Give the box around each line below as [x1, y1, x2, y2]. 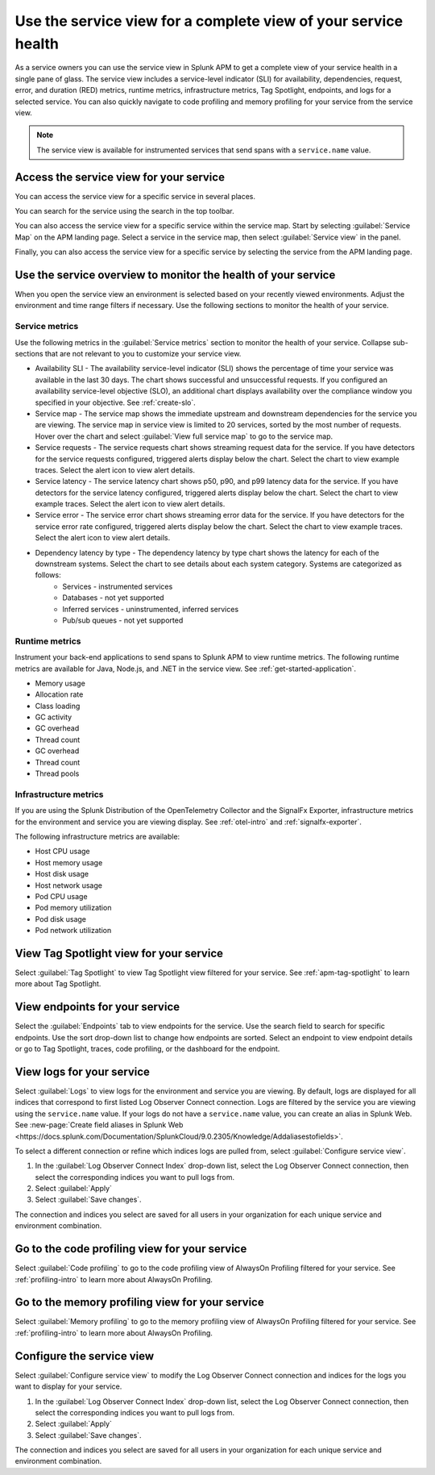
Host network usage [35, 880, 102, 890]
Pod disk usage [35, 914, 87, 923]
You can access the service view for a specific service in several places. [14, 191, 255, 201]
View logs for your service [14, 1065, 151, 1078]
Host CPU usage [35, 847, 90, 856]
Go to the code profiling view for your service [14, 1242, 247, 1256]
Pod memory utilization [35, 903, 112, 913]
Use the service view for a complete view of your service [14, 12, 403, 30]
